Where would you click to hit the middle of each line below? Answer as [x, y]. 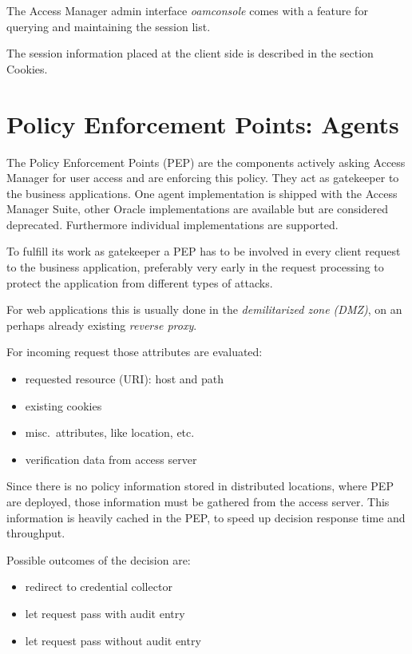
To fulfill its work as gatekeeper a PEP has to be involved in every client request [204, 251]
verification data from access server [111, 459]
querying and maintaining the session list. [109, 26]
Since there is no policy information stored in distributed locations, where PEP [200, 486]
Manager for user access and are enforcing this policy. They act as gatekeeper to [203, 178]
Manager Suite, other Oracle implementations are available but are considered [197, 209]
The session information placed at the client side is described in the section [190, 53]
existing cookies [63, 405]
